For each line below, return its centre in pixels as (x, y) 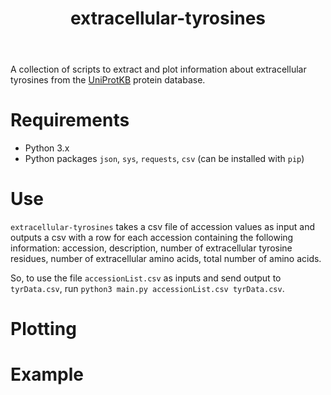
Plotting (43, 329)
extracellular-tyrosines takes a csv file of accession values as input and (163, 227)
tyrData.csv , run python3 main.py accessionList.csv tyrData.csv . (147, 289)
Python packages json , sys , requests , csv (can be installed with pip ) (164, 159)
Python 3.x (47, 148)
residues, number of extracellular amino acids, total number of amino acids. (166, 259)
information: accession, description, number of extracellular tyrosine (151, 248)
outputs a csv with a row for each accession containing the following (152, 238)
